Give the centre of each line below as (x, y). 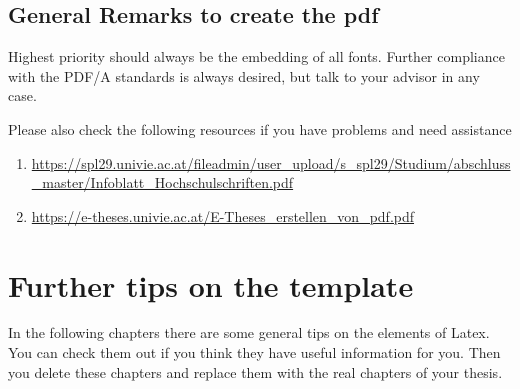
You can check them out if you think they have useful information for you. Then (254, 352)
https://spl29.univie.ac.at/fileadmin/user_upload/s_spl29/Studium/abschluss (271, 162)
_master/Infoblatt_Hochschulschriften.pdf (162, 182)
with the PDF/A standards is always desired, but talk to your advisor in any (244, 75)
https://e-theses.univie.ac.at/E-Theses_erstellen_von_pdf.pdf (223, 215)
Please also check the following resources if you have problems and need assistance (260, 128)
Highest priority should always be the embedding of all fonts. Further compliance (256, 56)
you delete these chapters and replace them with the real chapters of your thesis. (255, 371)
